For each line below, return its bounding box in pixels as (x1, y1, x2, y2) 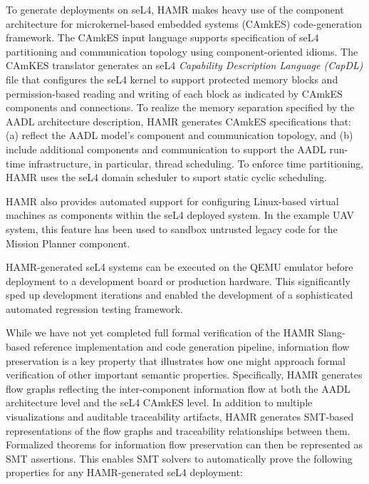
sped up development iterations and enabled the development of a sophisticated (6, 287, 353, 302)
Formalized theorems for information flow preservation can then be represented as (6, 437, 363, 452)
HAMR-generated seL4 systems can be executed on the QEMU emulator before (6, 259, 353, 274)
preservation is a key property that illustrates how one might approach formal (6, 353, 345, 368)
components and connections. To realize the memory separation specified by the (6, 100, 355, 115)
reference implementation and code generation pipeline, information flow (33, 339, 350, 354)
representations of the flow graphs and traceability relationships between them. (6, 423, 350, 438)
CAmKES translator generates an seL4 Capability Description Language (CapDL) (6, 58, 363, 73)
